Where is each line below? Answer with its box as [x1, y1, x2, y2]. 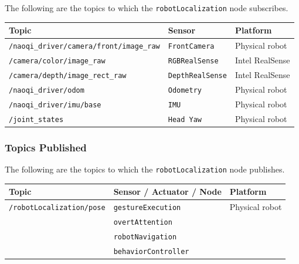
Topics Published [5, 140, 87, 154]
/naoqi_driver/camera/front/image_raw [9, 42, 160, 50]
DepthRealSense [168, 71, 227, 80]
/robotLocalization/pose [9, 203, 106, 212]
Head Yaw [168, 115, 202, 124]
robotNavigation [113, 232, 177, 241]
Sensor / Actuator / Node [113, 185, 222, 198]
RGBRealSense [168, 56, 219, 65]
